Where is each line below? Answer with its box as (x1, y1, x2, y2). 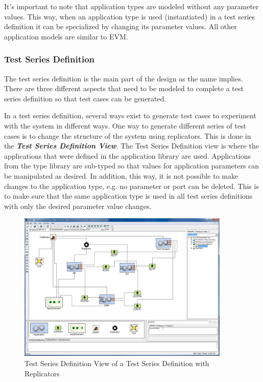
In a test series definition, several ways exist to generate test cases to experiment (4, 110, 256, 121)
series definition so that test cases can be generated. (4, 93, 166, 103)
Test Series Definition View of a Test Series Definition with (25, 357, 209, 368)
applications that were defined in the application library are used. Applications (4, 150, 251, 161)
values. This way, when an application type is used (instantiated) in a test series (4, 11, 255, 22)
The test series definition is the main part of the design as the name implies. (4, 73, 243, 83)
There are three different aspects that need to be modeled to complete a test (4, 83, 244, 94)
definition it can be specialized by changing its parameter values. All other (4, 21, 237, 32)
